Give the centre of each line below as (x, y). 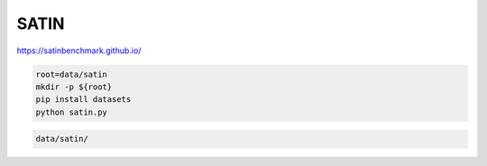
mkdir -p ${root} (74, 87)
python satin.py (72, 112)
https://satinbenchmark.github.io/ (79, 51)
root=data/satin (72, 74)
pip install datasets (83, 100)
